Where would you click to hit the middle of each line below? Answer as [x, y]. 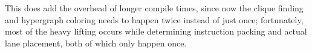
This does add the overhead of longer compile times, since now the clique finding [154, 8]
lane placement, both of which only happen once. [96, 43]
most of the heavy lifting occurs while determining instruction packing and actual [156, 31]
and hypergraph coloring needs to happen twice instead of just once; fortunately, [154, 19]
